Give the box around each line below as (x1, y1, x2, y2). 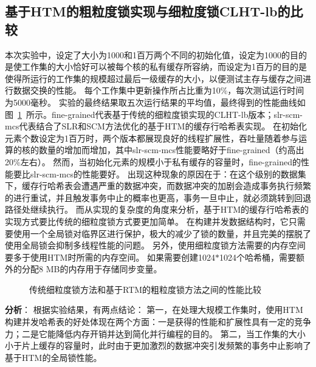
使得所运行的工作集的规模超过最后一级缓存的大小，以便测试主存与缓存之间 (5, 72, 303, 84)
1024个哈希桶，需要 (219, 250, 297, 263)
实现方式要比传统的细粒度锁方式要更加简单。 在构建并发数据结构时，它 (5, 214, 289, 227)
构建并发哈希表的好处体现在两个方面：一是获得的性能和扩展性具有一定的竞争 (5, 315, 311, 328)
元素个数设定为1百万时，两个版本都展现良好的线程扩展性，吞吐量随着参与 (5, 131, 298, 144)
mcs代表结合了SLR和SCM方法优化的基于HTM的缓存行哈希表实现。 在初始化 (5, 120, 307, 132)
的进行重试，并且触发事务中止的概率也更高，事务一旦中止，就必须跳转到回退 (5, 191, 311, 204)
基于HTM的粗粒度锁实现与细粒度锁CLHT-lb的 (5, 2, 290, 21)
